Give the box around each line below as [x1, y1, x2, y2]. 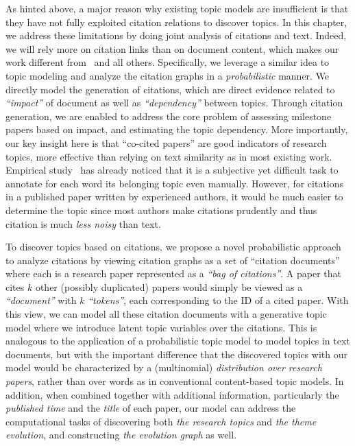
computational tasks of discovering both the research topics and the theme [5, 414, 317, 428]
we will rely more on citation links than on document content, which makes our [5, 41, 339, 56]
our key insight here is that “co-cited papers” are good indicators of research [5, 135, 327, 150]
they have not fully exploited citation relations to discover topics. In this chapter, [5, 14, 347, 29]
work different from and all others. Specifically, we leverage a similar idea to [5, 55, 330, 69]
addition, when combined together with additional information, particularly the [5, 387, 339, 401]
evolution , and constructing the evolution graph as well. [5, 427, 237, 442]
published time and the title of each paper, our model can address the [5, 401, 296, 415]
